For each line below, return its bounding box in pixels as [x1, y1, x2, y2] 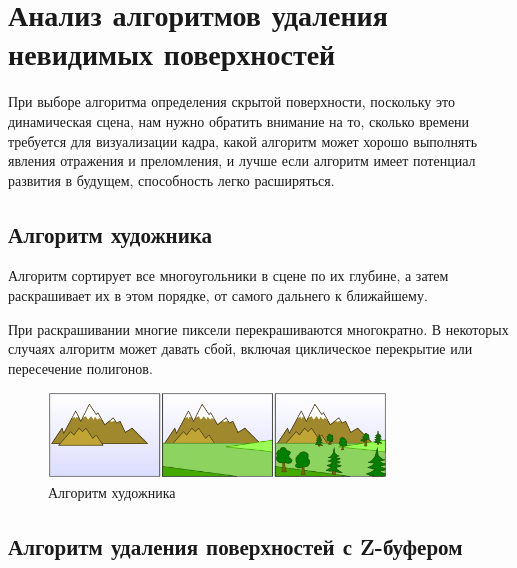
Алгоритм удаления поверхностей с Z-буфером [8, 530, 463, 561]
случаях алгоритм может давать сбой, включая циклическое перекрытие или [8, 338, 473, 359]
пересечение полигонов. [8, 357, 153, 378]
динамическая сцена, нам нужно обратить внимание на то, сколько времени [8, 110, 470, 131]
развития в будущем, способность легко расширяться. [8, 169, 335, 190]
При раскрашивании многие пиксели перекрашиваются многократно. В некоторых [8, 318, 509, 339]
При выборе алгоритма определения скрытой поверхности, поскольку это [8, 91, 455, 112]
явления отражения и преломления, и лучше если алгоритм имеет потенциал [8, 150, 476, 171]
